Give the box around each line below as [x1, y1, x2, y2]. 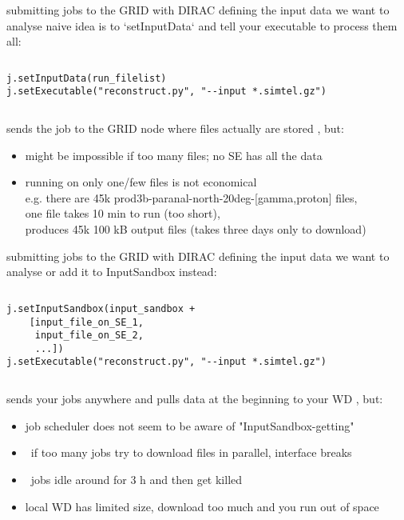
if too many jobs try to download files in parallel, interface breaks [30, 444, 352, 461]
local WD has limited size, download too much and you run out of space [25, 498, 379, 514]
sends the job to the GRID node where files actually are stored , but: [6, 120, 344, 137]
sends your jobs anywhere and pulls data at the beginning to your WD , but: [6, 390, 383, 407]
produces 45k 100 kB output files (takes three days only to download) [25, 221, 366, 238]
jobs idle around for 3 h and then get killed [30, 470, 243, 487]
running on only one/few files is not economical [25, 174, 257, 190]
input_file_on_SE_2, [34, 330, 144, 342]
